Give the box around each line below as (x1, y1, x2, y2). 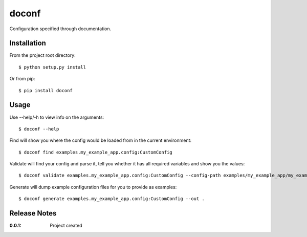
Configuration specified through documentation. (9, 26, 112, 32)
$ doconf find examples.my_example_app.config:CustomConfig (18, 149, 172, 155)
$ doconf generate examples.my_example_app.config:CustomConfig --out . (18, 196, 205, 202)
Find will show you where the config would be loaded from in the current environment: (9, 137, 192, 143)
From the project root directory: (9, 52, 76, 58)
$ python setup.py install (18, 64, 86, 70)
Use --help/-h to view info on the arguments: (9, 114, 104, 120)
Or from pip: (9, 76, 35, 82)
